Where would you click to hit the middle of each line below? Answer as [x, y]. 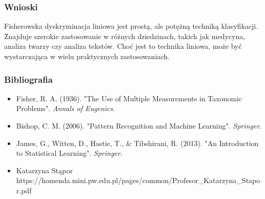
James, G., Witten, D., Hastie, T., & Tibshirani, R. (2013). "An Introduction [137, 143]
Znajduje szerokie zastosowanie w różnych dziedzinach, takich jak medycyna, [125, 36]
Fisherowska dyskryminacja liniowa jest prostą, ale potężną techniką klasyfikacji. [131, 26]
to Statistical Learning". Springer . [69, 153]
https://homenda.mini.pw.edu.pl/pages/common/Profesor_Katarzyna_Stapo [138, 180]
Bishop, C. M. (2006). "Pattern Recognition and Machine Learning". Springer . [139, 125]
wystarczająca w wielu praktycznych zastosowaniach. [87, 56]
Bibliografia [28, 79]
